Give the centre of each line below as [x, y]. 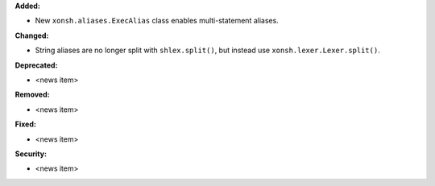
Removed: [32, 95]
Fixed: [25, 124]
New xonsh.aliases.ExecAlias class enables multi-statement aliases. [157, 21]
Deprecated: [36, 65]
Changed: [32, 35]
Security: [31, 154]
